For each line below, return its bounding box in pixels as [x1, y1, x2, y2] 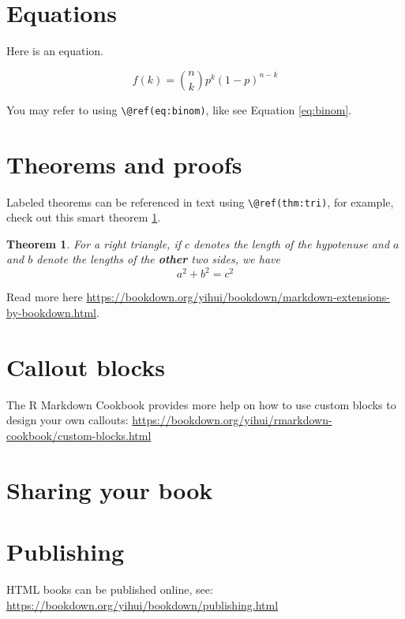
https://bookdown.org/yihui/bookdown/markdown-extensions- [86, 289, 390, 305]
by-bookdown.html [6, 304, 96, 321]
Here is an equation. [6, 43, 104, 59]
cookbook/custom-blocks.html [6, 427, 152, 443]
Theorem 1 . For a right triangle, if [6, 235, 181, 252]
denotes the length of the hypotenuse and [193, 235, 390, 252]
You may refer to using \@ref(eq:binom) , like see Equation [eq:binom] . [6, 101, 352, 117]
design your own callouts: [6, 412, 129, 428]
